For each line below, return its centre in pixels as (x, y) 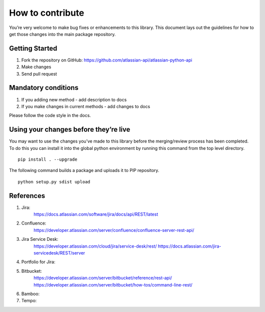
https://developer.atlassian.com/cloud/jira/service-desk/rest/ (95, 246)
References (27, 196)
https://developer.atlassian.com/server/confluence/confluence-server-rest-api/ (114, 230)
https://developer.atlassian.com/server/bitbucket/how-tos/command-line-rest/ (113, 284)
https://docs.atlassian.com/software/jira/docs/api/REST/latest (96, 214)
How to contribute (47, 13)
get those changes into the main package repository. (62, 34)
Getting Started (33, 48)
